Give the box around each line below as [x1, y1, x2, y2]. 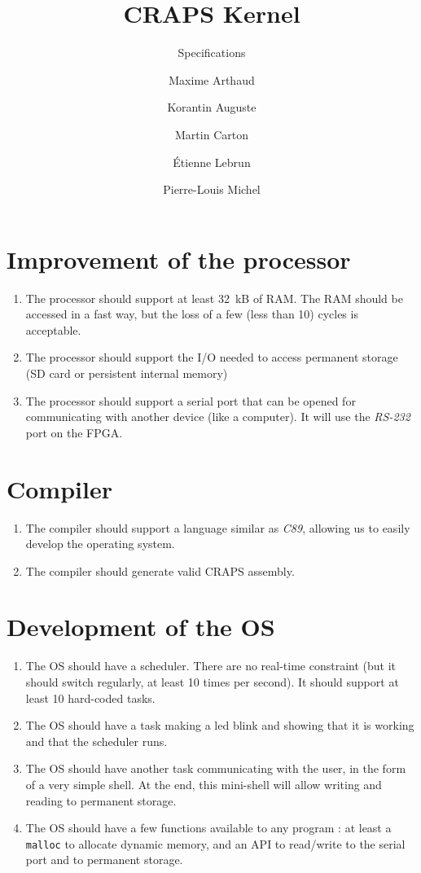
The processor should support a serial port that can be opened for [25, 392, 356, 409]
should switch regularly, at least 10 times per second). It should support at [25, 673, 399, 690]
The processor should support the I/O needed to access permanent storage [25, 349, 398, 366]
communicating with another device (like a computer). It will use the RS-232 [25, 408, 410, 425]
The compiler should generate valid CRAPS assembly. [25, 562, 295, 579]
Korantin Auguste [167, 99, 257, 116]
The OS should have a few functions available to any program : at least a [25, 819, 392, 836]
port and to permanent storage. [25, 851, 183, 868]
